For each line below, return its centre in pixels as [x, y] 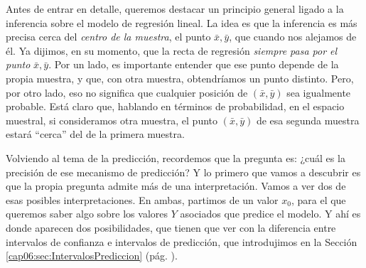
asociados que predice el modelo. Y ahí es [270, 214]
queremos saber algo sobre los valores [87, 214]
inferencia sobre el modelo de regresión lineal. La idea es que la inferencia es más [182, 22]
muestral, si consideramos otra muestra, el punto [112, 120]
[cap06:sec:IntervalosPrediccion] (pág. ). [92, 256]
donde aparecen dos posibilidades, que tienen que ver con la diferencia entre [171, 227]
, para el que [318, 199]
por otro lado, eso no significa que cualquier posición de [127, 92]
